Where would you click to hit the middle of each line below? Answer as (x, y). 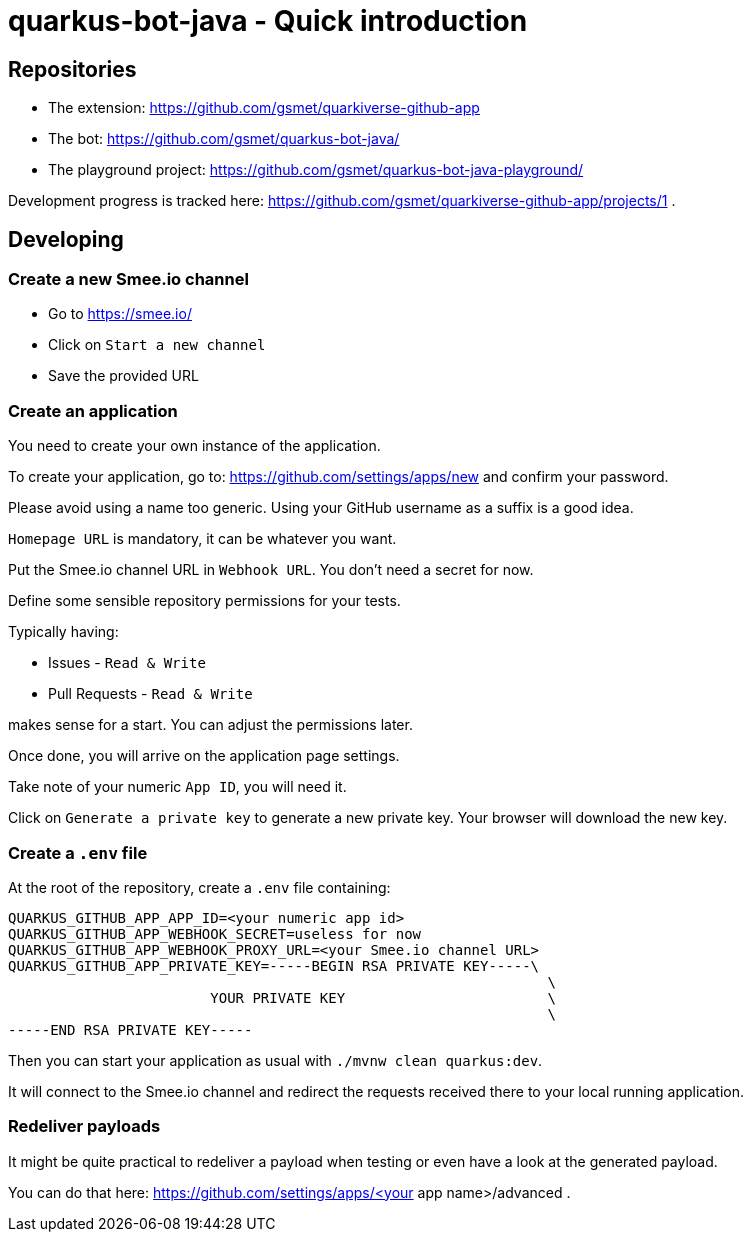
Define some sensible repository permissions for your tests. (204, 601)
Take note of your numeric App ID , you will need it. (177, 787)
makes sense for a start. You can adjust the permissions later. (210, 725)
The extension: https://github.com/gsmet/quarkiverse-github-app (264, 108)
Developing (66, 239)
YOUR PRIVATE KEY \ (383, 997)
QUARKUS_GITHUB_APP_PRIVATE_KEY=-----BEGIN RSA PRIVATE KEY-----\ (274, 965)
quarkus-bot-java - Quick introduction (268, 21)
